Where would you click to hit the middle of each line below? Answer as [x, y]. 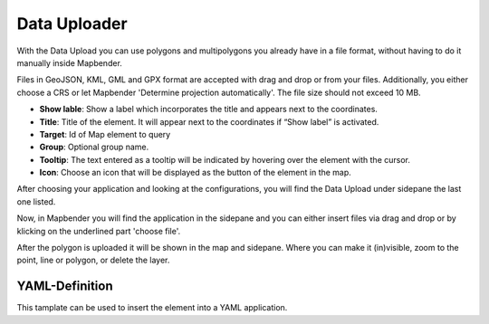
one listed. [36, 201]
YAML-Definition [65, 286]
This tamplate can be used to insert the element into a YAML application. [152, 308]
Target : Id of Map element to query [105, 134]
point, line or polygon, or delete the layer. [93, 260]
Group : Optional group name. [94, 147]
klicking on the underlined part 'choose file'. [99, 231]
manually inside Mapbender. [69, 62]
